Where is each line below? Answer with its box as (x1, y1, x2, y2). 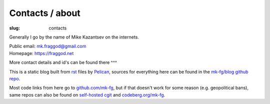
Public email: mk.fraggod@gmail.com (9, 43, 86, 49)
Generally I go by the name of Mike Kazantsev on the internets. (9, 34, 139, 40)
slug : (9, 25, 20, 31)
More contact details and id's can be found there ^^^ (9, 59, 117, 65)
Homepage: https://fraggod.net (9, 50, 74, 56)
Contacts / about (9, 7, 81, 18)
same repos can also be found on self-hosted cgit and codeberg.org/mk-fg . (9, 91, 165, 97)
